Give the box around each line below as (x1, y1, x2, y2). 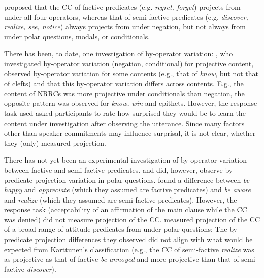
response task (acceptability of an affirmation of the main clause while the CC (4, 204, 247, 215)
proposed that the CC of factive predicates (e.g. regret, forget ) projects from (4, 2, 241, 12)
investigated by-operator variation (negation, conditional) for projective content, (4, 58, 254, 68)
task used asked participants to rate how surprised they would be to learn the (4, 107, 246, 118)
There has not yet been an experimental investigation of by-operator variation (4, 154, 247, 165)
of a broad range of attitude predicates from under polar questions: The (4, 224, 227, 234)
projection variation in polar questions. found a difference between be (35, 174, 250, 185)
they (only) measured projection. (4, 137, 106, 148)
